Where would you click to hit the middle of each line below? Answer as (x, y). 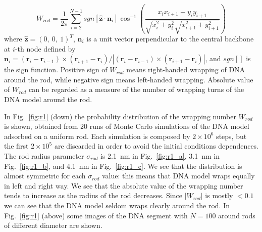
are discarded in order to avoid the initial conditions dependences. (156, 146)
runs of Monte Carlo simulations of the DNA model (169, 126)
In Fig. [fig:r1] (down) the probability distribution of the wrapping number (120, 116)
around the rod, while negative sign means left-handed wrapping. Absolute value (129, 79)
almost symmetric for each (45, 176)
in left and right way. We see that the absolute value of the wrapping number (124, 185)
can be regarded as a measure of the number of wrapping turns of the (136, 89)
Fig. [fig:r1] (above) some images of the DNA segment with (96, 215)
